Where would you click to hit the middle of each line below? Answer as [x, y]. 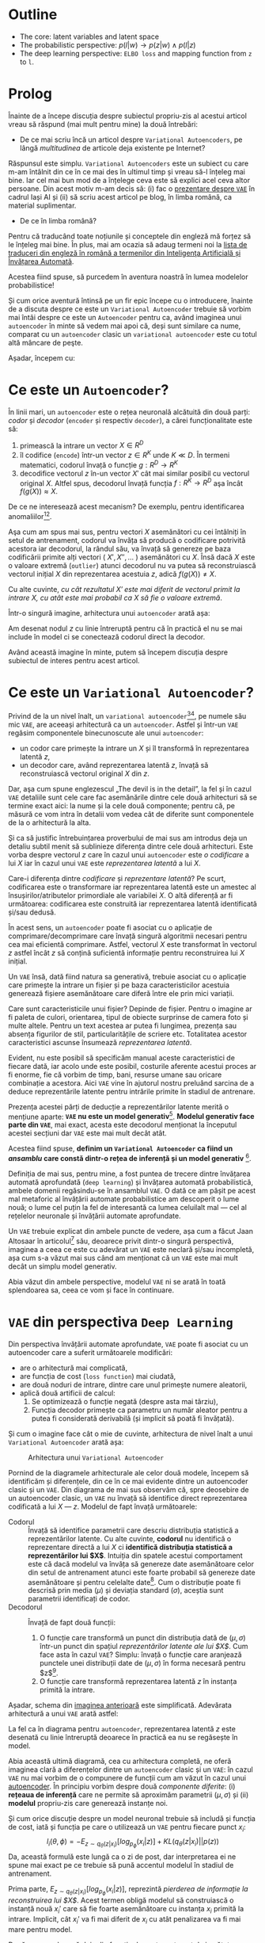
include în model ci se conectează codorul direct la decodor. [107, 637]
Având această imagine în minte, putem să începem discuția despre [118, 652]
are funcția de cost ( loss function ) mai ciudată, [98, 1376]
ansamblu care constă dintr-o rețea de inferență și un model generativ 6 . [130, 1157]
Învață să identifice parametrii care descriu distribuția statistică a [133, 1530]
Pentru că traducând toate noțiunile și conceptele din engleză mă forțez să [130, 236]
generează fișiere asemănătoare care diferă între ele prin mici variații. [121, 993]
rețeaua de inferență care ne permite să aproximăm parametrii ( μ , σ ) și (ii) [129, 1794]
